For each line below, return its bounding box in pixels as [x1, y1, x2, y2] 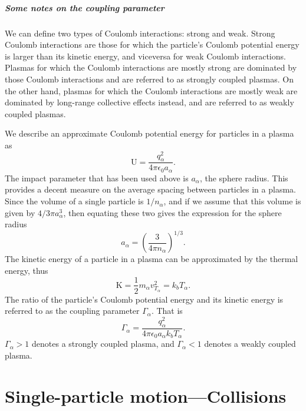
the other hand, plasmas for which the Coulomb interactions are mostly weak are [5, 84, 298, 97]
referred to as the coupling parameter [5, 304, 140, 317]
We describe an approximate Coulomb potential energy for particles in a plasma [5, 127, 294, 140]
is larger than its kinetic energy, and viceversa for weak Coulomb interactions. [5, 49, 286, 62]
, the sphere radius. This [199, 171, 288, 184]
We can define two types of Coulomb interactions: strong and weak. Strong [5, 26, 275, 39]
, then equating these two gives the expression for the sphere [63, 206, 282, 218]
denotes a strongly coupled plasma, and [32, 337, 175, 350]
